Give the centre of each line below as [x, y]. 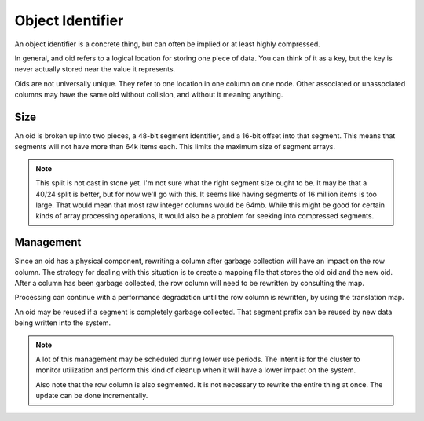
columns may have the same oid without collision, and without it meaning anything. [149, 95]
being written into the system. [63, 323]
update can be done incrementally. [92, 396]
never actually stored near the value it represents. [95, 69]
